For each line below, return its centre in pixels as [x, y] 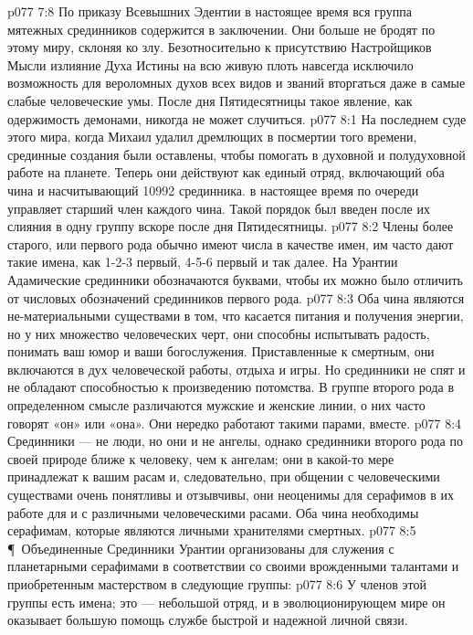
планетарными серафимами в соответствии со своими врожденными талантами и [233, 566]
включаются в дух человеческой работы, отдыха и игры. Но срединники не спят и [236, 369]
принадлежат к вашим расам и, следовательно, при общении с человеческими [224, 476]
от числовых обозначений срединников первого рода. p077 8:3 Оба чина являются [236, 297]
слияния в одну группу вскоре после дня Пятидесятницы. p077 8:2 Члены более [231, 226]
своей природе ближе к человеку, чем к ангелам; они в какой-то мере [201, 458]
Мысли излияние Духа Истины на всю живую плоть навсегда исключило [210, 64]
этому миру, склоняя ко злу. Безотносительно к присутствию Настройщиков [220, 47]
